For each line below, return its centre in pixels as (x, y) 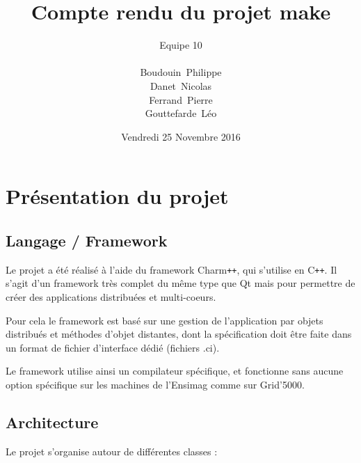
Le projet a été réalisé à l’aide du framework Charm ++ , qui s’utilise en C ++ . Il (171, 269)
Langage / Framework (87, 240)
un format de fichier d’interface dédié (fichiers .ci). (113, 347)
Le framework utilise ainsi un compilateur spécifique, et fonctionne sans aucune (175, 371)
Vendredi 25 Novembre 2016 (181, 136)
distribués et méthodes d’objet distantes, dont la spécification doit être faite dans (179, 334)
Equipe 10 (181, 45)
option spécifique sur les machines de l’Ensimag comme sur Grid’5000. (155, 384)
